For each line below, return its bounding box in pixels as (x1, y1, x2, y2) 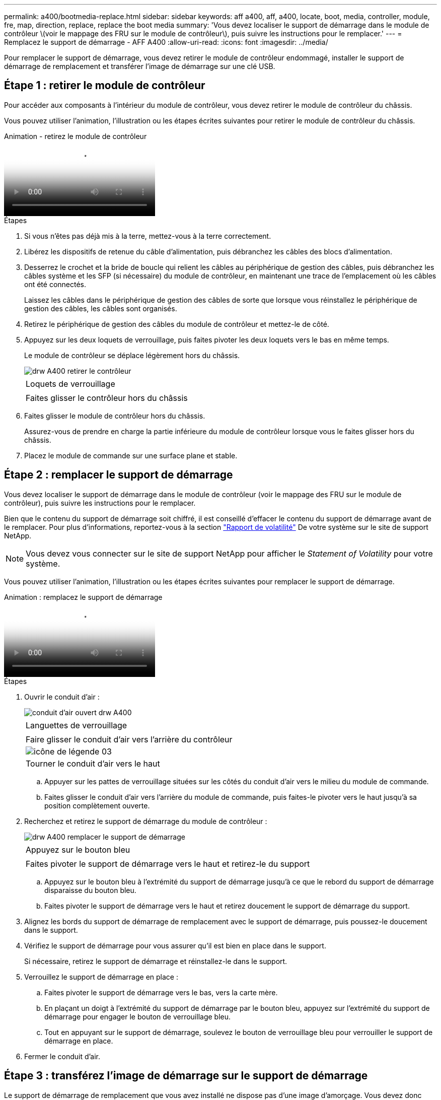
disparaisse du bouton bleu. (44, 885, 136, 895)
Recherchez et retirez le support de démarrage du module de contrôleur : (24, 816, 267, 826)
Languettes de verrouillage (26, 720, 127, 730)
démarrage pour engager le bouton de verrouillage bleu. (44, 1012, 231, 1021)
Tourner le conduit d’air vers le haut (26, 758, 160, 769)
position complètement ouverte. (44, 801, 150, 810)
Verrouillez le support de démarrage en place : (24, 972, 178, 981)
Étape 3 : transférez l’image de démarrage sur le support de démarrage (4, 1069, 368, 1082)
